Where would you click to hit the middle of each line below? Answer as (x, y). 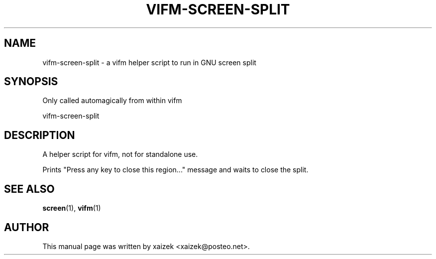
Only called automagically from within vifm (112, 101)
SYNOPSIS (31, 82)
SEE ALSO (29, 189)
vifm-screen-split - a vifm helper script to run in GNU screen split (149, 62)
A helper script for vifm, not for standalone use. (120, 154)
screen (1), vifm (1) (72, 208)
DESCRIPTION (40, 135)
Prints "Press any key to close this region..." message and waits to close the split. (175, 170)
